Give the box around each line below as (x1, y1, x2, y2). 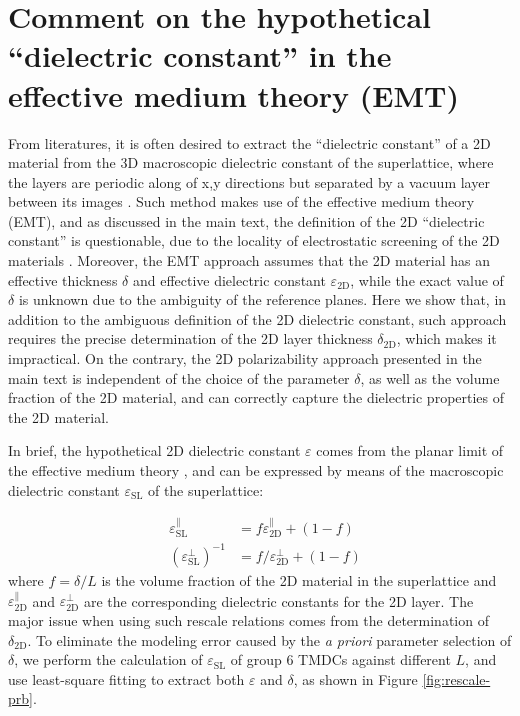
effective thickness (8, 269, 118, 290)
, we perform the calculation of (14, 649, 203, 670)
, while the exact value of (350, 269, 504, 290)
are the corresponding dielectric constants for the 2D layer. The (84, 590, 474, 611)
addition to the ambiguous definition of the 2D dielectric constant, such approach (8, 308, 507, 329)
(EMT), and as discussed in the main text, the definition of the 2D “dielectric (8, 210, 485, 231)
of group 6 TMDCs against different (230, 649, 451, 670)
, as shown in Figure (293, 668, 418, 689)
